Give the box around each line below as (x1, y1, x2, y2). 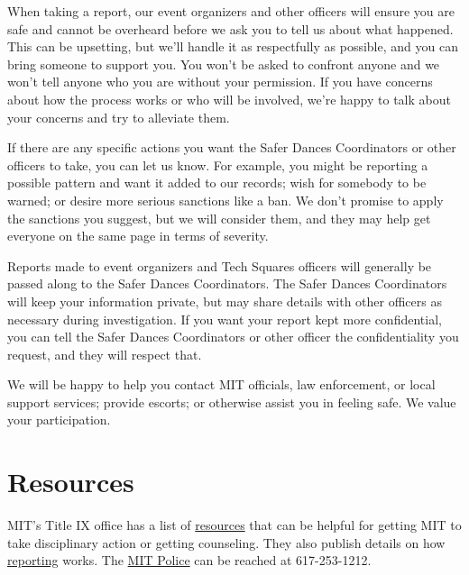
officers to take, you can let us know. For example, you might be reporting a (7, 155, 428, 174)
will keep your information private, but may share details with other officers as (7, 291, 442, 310)
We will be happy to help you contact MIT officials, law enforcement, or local (7, 375, 436, 394)
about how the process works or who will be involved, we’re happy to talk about (7, 89, 451, 108)
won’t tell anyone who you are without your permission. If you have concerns (7, 72, 433, 91)
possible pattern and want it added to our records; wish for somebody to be (7, 173, 427, 192)
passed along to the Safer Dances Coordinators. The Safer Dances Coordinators (7, 274, 447, 293)
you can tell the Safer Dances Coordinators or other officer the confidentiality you (7, 327, 459, 346)
